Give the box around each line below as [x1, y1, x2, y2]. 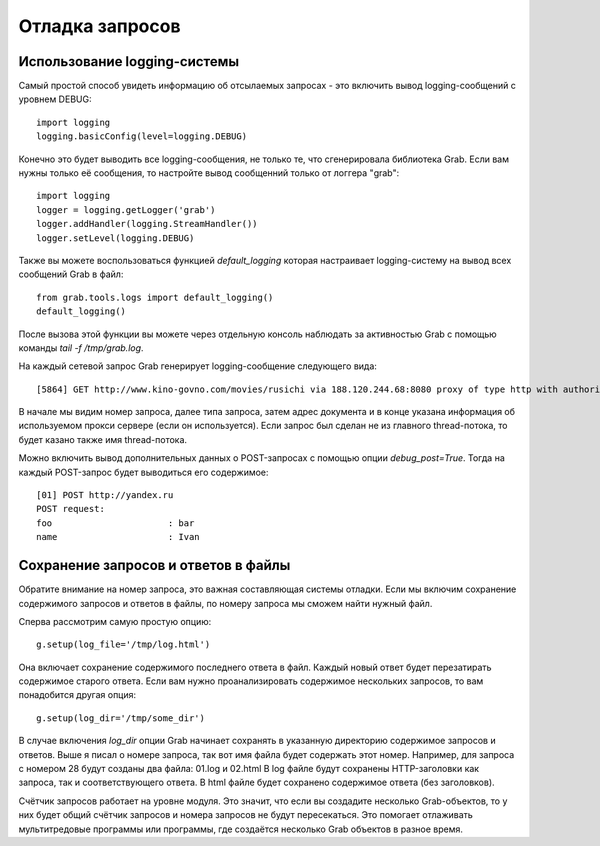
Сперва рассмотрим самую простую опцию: [18, 615, 212, 627]
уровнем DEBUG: [18, 93, 92, 105]
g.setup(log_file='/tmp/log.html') [36, 639, 211, 650]
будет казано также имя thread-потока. [18, 433, 188, 445]
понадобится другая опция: [18, 689, 137, 701]
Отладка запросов [18, 15, 181, 37]
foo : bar [36, 517, 195, 529]
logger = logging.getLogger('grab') [36, 204, 216, 215]
